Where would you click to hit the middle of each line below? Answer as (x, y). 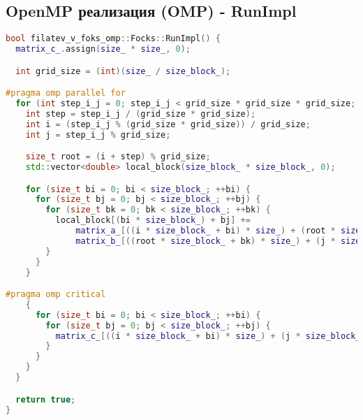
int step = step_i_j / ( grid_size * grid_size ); (141, 114)
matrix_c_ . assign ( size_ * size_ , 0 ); (103, 49)
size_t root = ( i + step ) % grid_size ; (118, 157)
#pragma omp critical (56, 295)
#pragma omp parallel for (66, 93)
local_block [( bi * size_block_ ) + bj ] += (153, 220)
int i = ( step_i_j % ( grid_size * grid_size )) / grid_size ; (168, 124)
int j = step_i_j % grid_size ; (98, 135)
